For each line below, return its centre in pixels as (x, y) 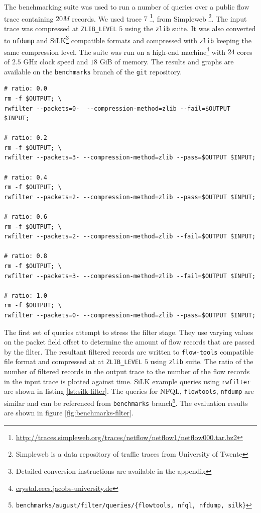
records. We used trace (107, 18)
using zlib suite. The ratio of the (202, 361)
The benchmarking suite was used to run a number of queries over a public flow (127, 7)
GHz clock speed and (56, 62)
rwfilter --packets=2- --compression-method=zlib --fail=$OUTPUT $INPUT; (130, 237)
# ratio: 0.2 (26, 138)
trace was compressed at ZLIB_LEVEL (60, 28)
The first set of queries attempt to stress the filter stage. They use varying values (129, 332)
